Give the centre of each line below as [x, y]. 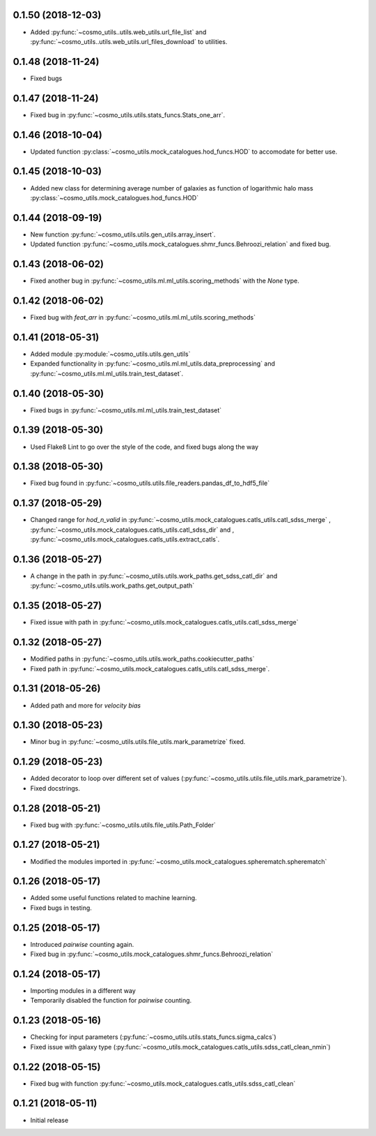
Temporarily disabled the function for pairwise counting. [111, 1001]
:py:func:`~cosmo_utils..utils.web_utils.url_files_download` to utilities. [129, 41]
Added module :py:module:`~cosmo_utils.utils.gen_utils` [110, 354]
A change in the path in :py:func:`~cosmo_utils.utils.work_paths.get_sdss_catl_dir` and [154, 576]
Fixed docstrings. [55, 788]
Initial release [49, 1120]
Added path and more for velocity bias [86, 705]
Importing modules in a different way [83, 991]
